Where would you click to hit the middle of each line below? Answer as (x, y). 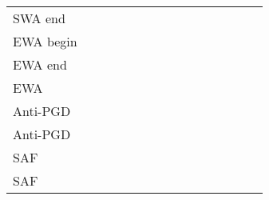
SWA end (39, 18)
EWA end (40, 64)
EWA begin (45, 41)
